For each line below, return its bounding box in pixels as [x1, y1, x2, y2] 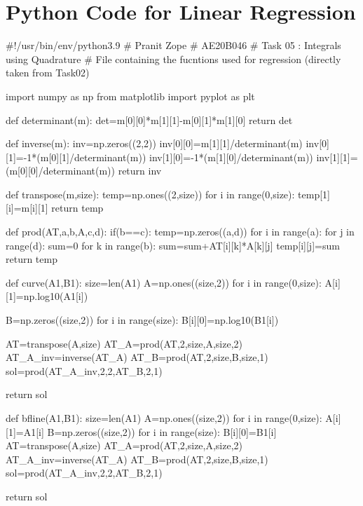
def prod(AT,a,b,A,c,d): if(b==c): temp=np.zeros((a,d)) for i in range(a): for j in [6, 224, 355, 239]
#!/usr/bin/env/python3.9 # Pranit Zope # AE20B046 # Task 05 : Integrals [6, 38, 341, 53]
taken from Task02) [6, 65, 90, 80]
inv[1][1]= [316, 149, 358, 164]
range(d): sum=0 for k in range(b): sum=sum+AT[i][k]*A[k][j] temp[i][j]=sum [6, 238, 340, 252]
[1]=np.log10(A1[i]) [6, 289, 88, 303]
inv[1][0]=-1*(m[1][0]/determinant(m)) [149, 149, 313, 164]
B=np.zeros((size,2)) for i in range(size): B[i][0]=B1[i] [47, 424, 277, 439]
